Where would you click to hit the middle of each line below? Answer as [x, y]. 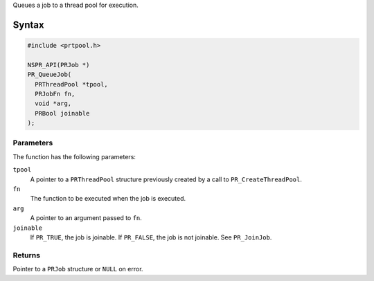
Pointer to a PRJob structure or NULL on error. [78, 269]
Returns [27, 255]
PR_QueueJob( [50, 75]
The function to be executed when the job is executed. [108, 199]
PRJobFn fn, [55, 94]
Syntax [28, 25]
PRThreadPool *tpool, [72, 84]
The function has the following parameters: [74, 156]
